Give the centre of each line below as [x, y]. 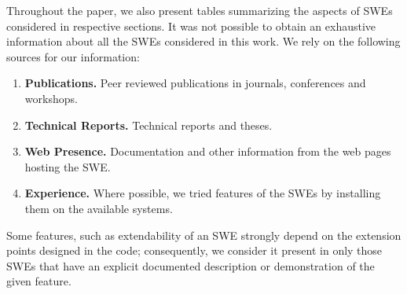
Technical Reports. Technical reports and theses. [148, 125]
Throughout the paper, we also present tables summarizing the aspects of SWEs [200, 10]
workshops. [51, 98]
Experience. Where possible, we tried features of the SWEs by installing [203, 193]
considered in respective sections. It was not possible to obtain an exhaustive [191, 26]
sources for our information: [73, 56]
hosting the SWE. [68, 166]
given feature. [39, 281]
